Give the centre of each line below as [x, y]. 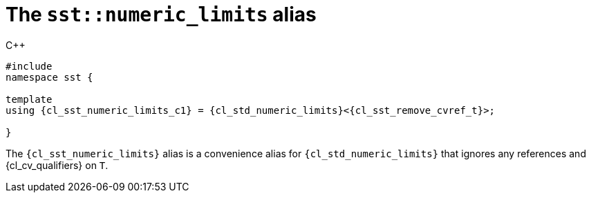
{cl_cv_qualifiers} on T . [57, 165]
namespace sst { [49, 77]
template [29, 99]
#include [29, 66]
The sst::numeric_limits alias [161, 14]
